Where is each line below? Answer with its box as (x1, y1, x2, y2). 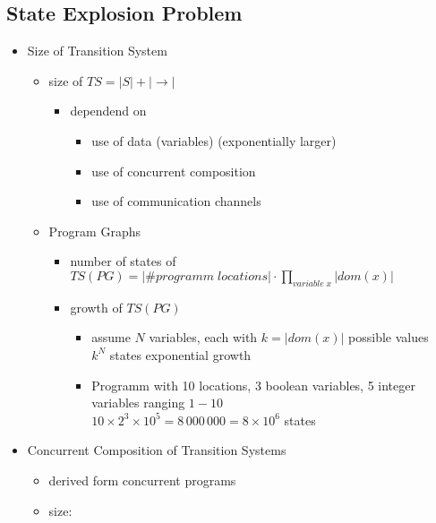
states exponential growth (109, 345, 252, 364)
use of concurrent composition (91, 161, 256, 180)
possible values (348, 328, 429, 347)
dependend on (70, 101, 147, 120)
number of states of (70, 252, 176, 270)
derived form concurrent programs (48, 470, 236, 489)
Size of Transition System (27, 41, 167, 60)
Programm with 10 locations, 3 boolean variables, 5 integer (91, 375, 415, 394)
